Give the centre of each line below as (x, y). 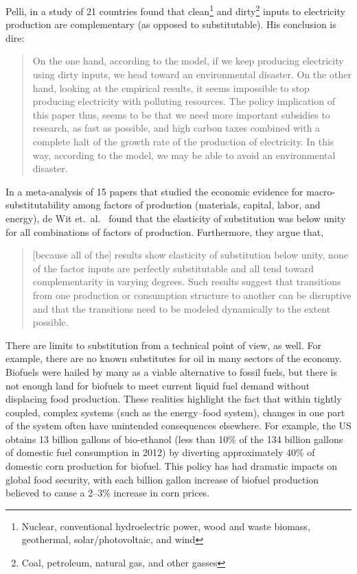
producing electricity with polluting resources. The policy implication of (184, 101)
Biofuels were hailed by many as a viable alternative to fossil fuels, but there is (171, 371)
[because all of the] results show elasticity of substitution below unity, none (190, 255)
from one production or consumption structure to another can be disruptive (192, 295)
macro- (321, 191)
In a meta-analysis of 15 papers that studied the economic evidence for (154, 191)
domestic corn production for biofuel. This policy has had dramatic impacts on (172, 466)
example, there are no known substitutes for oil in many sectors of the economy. (174, 358)
